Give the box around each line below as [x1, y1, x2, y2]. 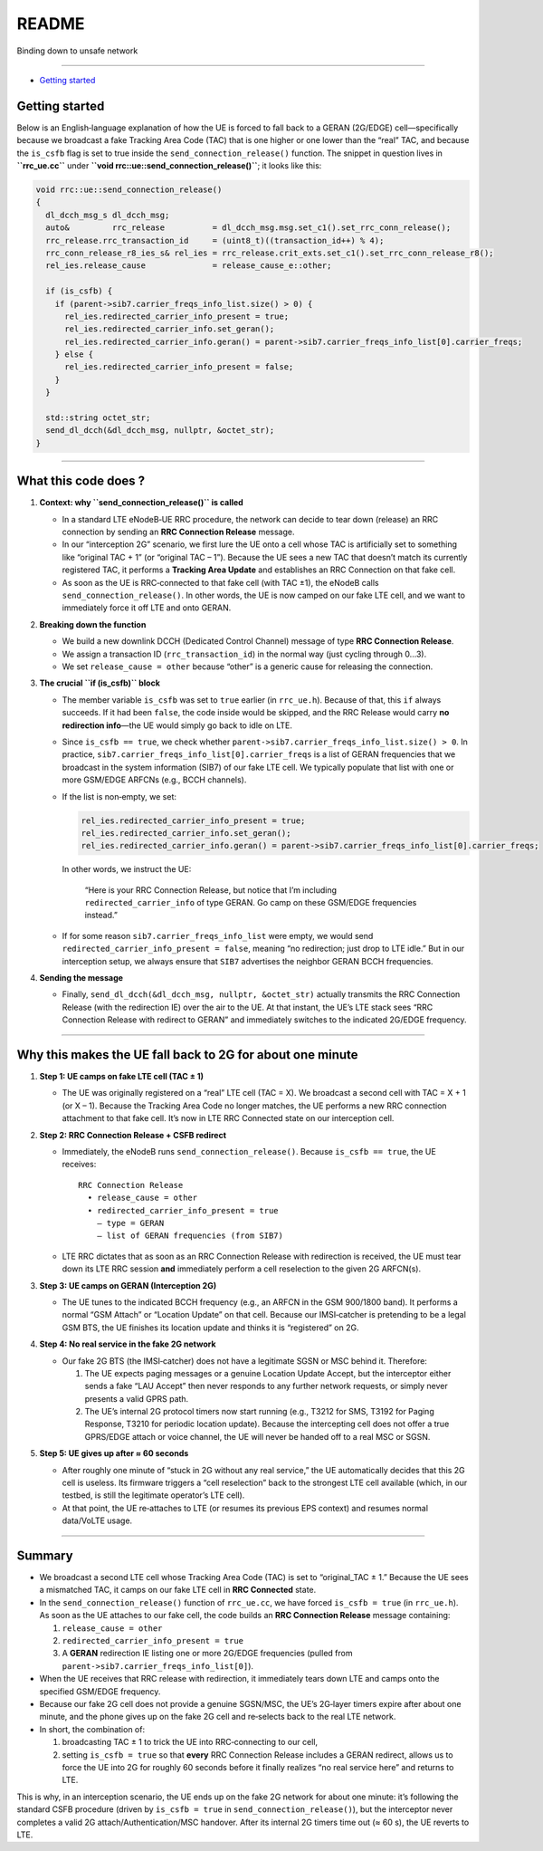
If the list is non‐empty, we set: [62, 791, 176, 801]
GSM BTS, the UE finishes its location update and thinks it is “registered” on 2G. [62, 1322, 359, 1333]
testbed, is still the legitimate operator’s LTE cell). [62, 1490, 245, 1501]
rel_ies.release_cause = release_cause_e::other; [45, 261, 332, 271]
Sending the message [39, 973, 124, 983]
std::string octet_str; [45, 413, 151, 423]
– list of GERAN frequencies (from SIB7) [96, 1231, 284, 1241]
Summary [16, 1549, 73, 1563]
